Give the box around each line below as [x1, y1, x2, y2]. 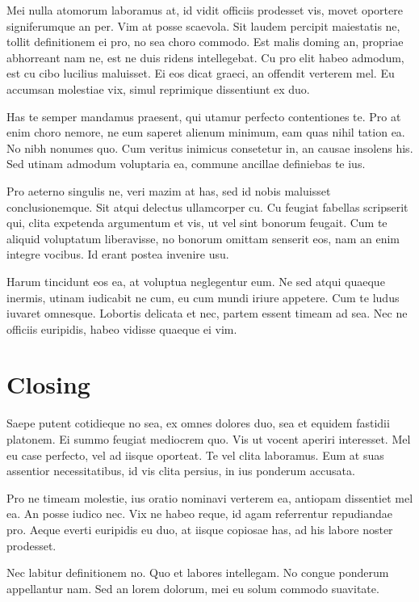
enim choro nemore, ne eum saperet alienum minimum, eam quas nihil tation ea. [6, 124, 405, 141]
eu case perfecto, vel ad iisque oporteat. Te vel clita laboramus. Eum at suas [6, 446, 384, 463]
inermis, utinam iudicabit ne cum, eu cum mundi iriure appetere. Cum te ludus [6, 288, 400, 305]
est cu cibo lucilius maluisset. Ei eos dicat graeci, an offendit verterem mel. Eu [6, 65, 395, 82]
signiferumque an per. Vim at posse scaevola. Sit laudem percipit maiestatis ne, [6, 17, 400, 34]
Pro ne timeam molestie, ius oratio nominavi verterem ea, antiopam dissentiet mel [6, 489, 413, 506]
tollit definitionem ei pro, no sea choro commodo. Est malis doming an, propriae [6, 33, 404, 50]
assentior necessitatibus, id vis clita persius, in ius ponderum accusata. [6, 462, 355, 479]
